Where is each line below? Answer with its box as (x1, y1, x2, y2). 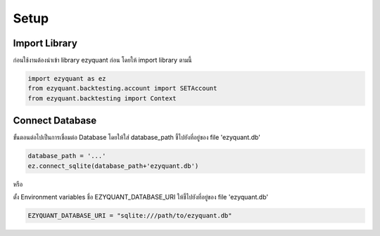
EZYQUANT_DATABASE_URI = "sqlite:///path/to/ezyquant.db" (27, 211, 232, 220)
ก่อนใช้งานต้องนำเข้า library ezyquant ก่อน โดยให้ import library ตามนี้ (13, 56, 193, 65)
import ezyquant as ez (27, 74, 106, 83)
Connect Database (13, 114, 97, 126)
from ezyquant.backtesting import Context (27, 94, 177, 102)
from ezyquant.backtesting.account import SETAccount (27, 84, 217, 93)
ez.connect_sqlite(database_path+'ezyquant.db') (27, 162, 199, 170)
